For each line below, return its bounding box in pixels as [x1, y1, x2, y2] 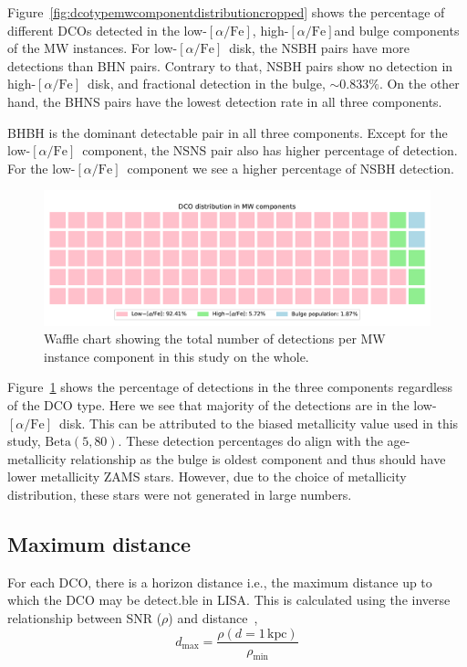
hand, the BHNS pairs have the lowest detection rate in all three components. [7, 91, 442, 111]
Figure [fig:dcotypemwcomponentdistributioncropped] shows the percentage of [7, 3, 445, 21]
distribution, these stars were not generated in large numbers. [7, 484, 352, 503]
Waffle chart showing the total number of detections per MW [44, 329, 386, 348]
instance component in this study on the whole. [44, 346, 309, 365]
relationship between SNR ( [7, 608, 162, 627]
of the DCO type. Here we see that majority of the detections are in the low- [7, 395, 437, 414]
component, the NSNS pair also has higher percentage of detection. [82, 141, 458, 160]
